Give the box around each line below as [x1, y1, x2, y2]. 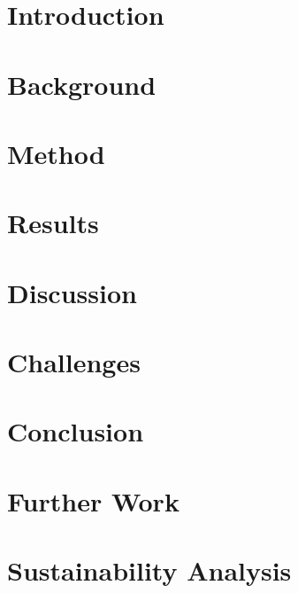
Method [7, 135, 105, 171]
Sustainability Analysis [7, 552, 292, 589]
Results [7, 205, 99, 241]
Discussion [7, 274, 137, 310]
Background [7, 66, 157, 102]
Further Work [7, 482, 180, 519]
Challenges [7, 344, 141, 380]
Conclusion [7, 413, 144, 449]
